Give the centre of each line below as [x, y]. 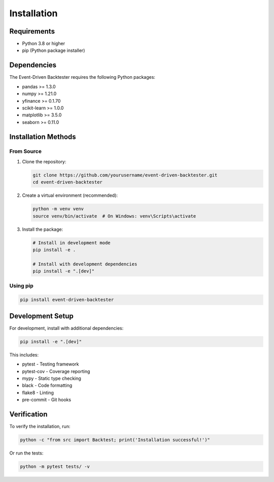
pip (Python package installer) [54, 50]
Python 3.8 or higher [44, 44]
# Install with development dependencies [85, 264]
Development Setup [41, 316]
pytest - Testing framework [50, 364]
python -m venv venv [58, 209]
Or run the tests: [26, 453]
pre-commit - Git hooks [46, 400]
